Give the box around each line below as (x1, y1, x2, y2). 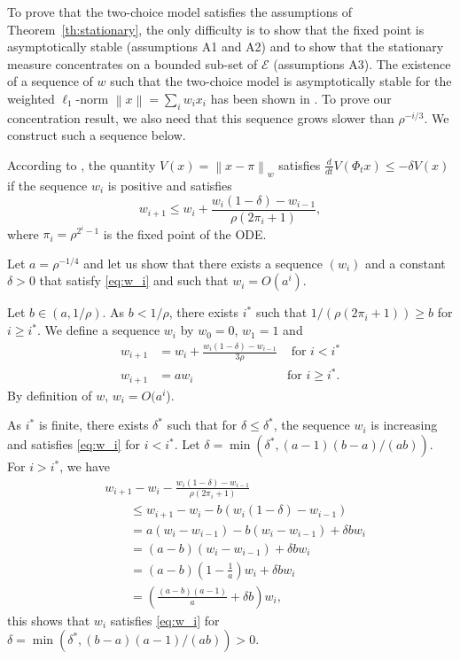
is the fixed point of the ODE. (103, 224, 267, 243)
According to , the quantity (7, 155, 156, 174)
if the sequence (7, 176, 88, 194)
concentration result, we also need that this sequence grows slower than (7, 108, 394, 127)
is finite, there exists (38, 415, 149, 434)
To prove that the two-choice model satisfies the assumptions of (7, 3, 352, 20)
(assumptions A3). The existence (273, 54, 451, 73)
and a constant (365, 253, 446, 272)
